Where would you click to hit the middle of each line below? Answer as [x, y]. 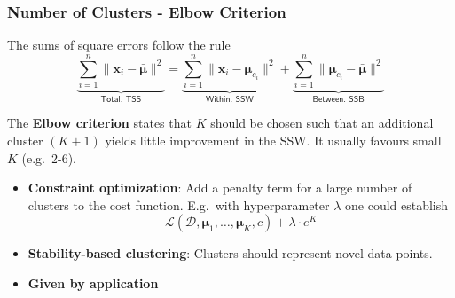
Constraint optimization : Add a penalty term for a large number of [220, 188]
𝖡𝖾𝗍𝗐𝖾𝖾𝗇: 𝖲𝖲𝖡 [338, 99]
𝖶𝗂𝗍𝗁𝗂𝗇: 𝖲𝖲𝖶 [229, 99]
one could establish [397, 204]
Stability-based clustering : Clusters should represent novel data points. [230, 253]
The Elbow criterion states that [99, 123]
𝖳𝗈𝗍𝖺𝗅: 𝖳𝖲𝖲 [121, 99]
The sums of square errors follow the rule [119, 45]
